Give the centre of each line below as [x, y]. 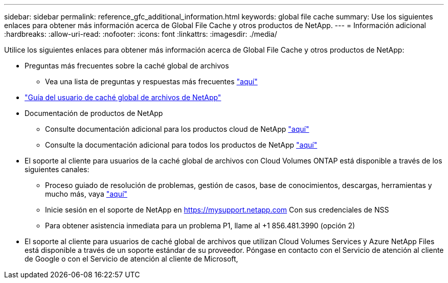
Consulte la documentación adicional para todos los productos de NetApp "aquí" [181, 145]
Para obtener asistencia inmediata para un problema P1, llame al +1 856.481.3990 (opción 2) [200, 226]
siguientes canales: [57, 169]
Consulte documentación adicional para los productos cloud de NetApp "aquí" [177, 129]
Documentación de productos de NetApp [94, 113]
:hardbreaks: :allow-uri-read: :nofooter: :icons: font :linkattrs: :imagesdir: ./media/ [141, 34]
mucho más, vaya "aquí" [86, 194]
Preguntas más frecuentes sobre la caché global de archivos [127, 66]
